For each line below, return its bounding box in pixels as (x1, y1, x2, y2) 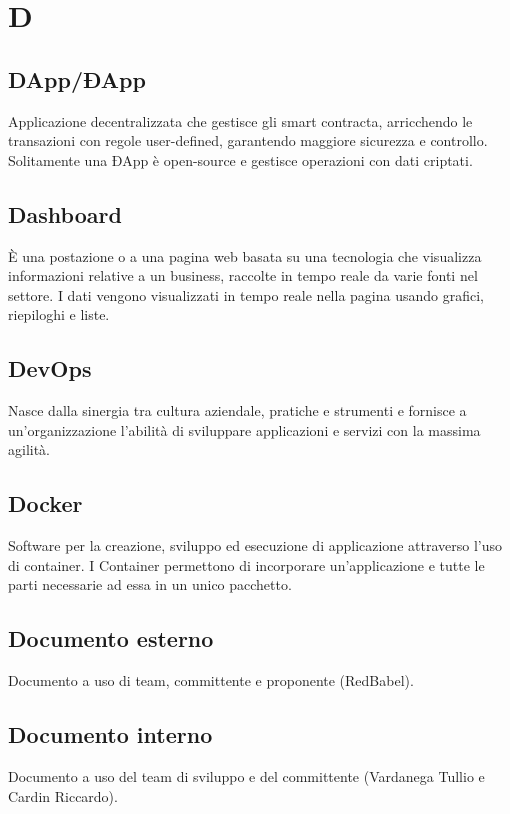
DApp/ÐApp (8, 63, 146, 94)
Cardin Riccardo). (8, 785, 118, 806)
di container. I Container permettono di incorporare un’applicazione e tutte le (8, 554, 485, 575)
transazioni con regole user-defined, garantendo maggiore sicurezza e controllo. (8, 130, 488, 151)
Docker (8, 488, 83, 519)
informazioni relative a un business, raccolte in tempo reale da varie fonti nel (8, 265, 478, 286)
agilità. (8, 439, 51, 460)
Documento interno (8, 719, 213, 750)
